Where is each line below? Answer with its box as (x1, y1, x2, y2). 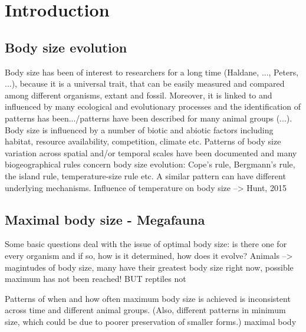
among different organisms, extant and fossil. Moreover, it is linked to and (5, 88, 272, 101)
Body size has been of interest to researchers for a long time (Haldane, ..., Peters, (5, 65, 299, 78)
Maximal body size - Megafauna (5, 210, 205, 228)
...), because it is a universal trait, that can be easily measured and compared (5, 77, 285, 90)
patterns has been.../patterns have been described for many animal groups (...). (5, 111, 292, 124)
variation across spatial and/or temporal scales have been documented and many (5, 146, 297, 159)
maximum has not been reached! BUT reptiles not (5, 272, 186, 285)
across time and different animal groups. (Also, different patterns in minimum (5, 304, 286, 316)
